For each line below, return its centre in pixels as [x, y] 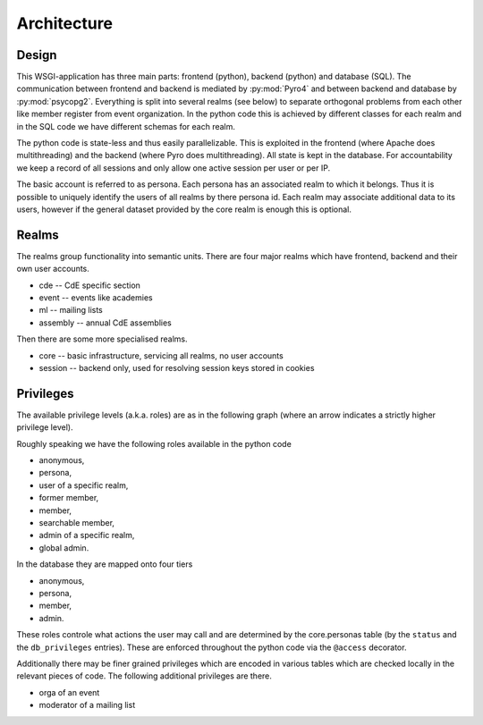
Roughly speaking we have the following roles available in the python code [154, 443]
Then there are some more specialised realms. [102, 339]
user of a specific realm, [84, 485]
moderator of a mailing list [87, 705]
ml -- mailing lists [71, 310]
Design [37, 55]
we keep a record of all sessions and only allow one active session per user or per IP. [174, 168]
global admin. [64, 548]
